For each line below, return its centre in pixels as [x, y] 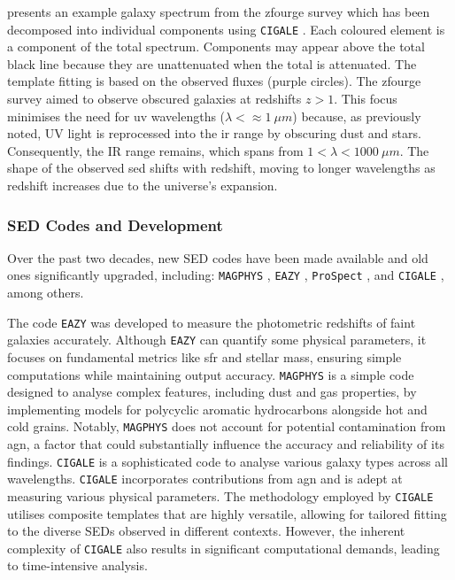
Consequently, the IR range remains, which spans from [155, 150]
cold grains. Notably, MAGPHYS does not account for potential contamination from [227, 426]
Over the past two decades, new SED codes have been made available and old [218, 257]
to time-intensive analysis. [77, 565]
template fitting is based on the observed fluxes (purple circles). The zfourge [214, 81]
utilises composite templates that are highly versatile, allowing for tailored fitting [227, 513]
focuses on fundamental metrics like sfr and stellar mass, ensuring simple [204, 356]
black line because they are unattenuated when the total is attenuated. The [212, 63]
